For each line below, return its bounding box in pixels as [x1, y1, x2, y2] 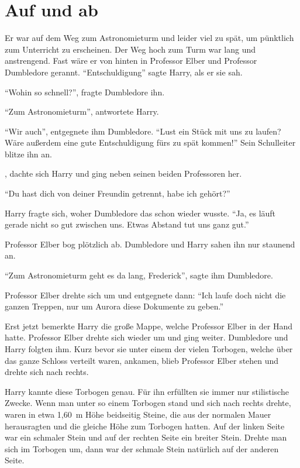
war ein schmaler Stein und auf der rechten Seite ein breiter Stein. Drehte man [5, 431, 287, 443]
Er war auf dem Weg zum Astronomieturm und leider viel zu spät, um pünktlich [5, 32, 294, 44]
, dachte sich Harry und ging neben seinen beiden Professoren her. [5, 167, 242, 180]
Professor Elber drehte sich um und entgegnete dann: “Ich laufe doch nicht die [5, 288, 286, 301]
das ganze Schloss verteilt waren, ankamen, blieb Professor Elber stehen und [5, 354, 279, 366]
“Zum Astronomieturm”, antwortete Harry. [5, 105, 159, 118]
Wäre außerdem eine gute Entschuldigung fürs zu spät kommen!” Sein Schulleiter [5, 136, 296, 149]
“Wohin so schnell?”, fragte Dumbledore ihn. [5, 85, 165, 98]
